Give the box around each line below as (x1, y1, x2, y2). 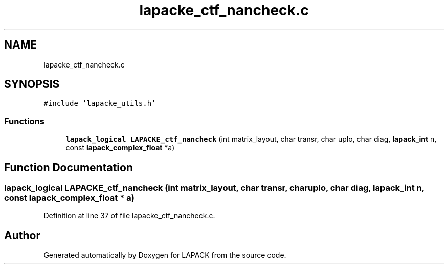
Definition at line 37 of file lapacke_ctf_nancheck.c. (43, 211, 215, 220)
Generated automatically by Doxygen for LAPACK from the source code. (43, 251, 286, 260)
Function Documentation (4, 161, 133, 174)
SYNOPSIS (4, 78, 60, 91)
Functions (4, 116, 44, 126)
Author (4, 229, 40, 242)
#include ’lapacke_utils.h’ (43, 99, 156, 108)
